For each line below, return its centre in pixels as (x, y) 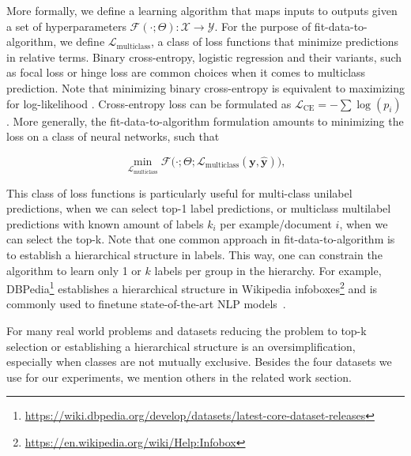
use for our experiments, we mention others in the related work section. (179, 377)
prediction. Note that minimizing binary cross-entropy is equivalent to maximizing (206, 87)
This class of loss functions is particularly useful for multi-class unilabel (179, 192)
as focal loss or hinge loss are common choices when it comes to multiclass (186, 72)
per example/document (276, 223)
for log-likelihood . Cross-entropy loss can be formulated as (149, 103)
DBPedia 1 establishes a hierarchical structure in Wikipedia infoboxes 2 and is (192, 287)
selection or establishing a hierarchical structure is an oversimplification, (181, 346)
